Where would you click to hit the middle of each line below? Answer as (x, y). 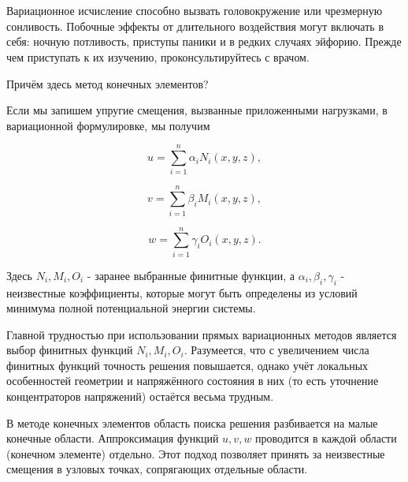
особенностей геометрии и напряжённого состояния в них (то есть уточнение (193, 381)
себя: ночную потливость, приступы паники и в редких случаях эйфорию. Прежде (204, 41)
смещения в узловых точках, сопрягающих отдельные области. (157, 469)
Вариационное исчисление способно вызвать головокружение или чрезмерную (195, 11)
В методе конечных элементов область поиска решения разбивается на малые (192, 422)
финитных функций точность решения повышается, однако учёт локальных (187, 365)
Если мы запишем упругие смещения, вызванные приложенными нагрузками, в (197, 110)
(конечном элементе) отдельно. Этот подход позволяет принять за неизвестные (196, 453)
